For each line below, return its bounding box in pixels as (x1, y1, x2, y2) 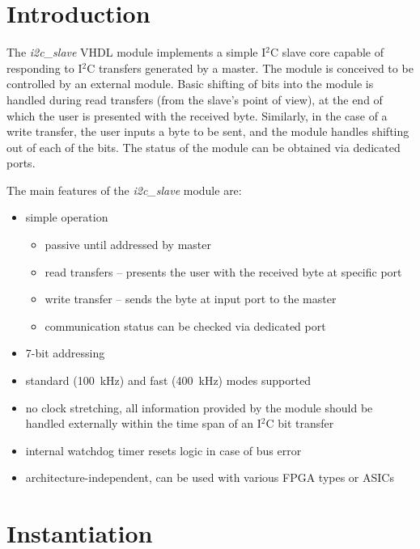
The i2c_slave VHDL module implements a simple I (6, 44, 266, 61)
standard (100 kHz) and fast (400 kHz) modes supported (25, 372, 312, 389)
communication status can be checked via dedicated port (45, 317, 326, 334)
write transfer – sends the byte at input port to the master (45, 290, 337, 307)
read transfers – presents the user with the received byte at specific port (45, 263, 402, 280)
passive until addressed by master (45, 236, 211, 253)
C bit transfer (265, 415, 334, 432)
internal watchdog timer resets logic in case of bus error (25, 441, 302, 458)
